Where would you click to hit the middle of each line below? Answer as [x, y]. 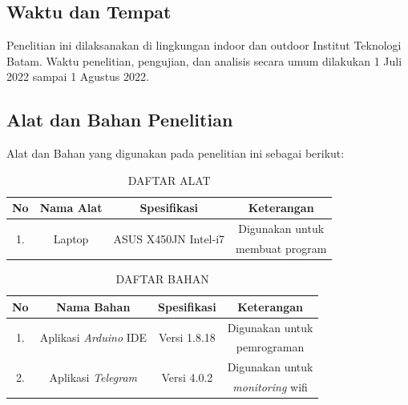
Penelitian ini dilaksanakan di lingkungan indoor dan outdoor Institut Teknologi [204, 45]
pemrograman [270, 347]
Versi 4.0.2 [187, 377]
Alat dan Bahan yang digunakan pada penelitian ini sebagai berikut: [176, 153]
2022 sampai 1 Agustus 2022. [78, 76]
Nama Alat [71, 208]
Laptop [71, 238]
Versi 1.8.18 [187, 337]
